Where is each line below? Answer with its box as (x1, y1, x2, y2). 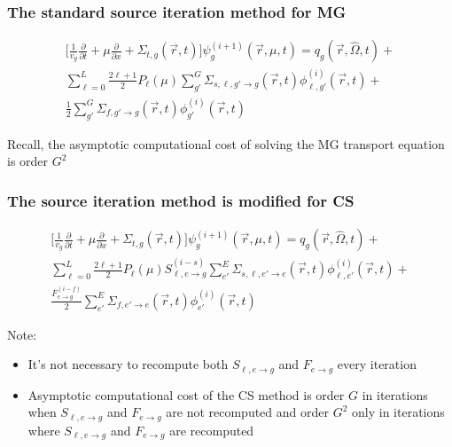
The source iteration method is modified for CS (7, 189, 355, 211)
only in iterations (352, 403, 445, 421)
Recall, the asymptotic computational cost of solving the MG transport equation (7, 134, 445, 153)
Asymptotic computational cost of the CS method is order (27, 385, 345, 404)
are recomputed (169, 420, 254, 439)
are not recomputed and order (166, 403, 329, 421)
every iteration (337, 355, 417, 373)
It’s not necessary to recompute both (27, 355, 229, 373)
